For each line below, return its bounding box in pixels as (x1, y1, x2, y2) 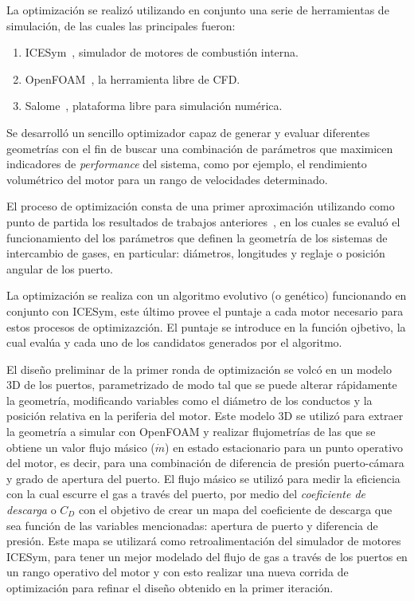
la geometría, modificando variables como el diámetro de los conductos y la (6, 391, 373, 408)
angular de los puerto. (6, 260, 113, 277)
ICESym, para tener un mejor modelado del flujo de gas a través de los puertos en (6, 548, 408, 564)
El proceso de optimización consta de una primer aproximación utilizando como (6, 198, 395, 214)
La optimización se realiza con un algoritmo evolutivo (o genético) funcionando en (6, 287, 407, 304)
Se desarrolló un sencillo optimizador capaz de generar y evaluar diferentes (6, 124, 370, 140)
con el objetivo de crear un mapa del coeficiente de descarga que (78, 501, 393, 518)
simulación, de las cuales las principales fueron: (6, 17, 236, 33)
